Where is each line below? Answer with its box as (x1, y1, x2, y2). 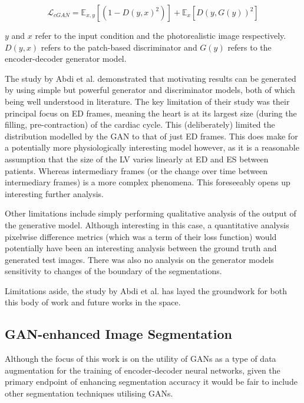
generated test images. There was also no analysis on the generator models (5, 253, 274, 265)
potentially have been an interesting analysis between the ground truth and (5, 242, 277, 254)
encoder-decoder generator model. (5, 52, 127, 65)
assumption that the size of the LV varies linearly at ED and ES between (5, 152, 269, 165)
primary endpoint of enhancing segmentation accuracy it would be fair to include (5, 375, 298, 388)
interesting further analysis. (5, 187, 104, 199)
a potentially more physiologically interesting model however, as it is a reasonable (5, 141, 299, 154)
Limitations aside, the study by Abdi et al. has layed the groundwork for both (5, 284, 287, 297)
